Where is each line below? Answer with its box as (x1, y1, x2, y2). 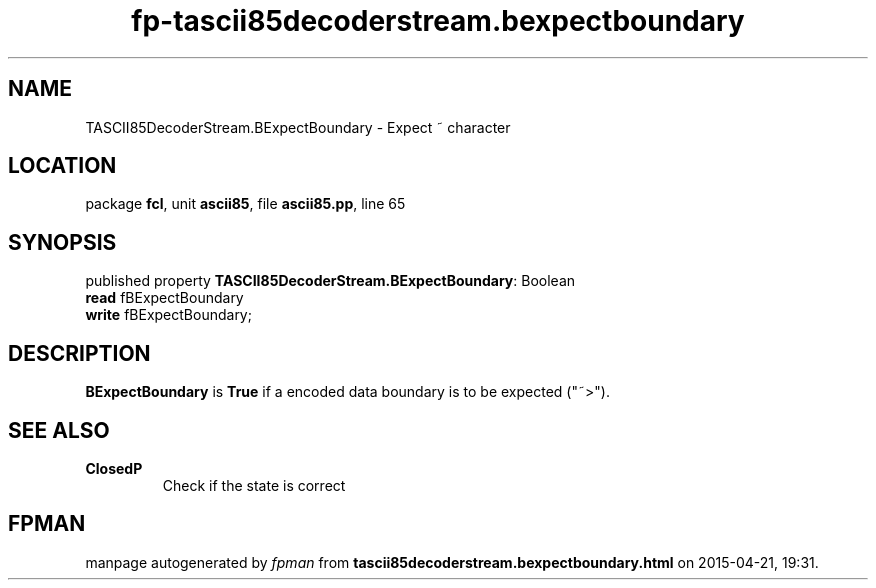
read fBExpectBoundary (85, 289, 244, 307)
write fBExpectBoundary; (85, 306, 252, 324)
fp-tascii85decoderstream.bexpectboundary (131, 4, 745, 38)
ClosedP (85, 459, 143, 477)
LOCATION (8, 153, 117, 179)
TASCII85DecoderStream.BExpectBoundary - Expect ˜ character (85, 118, 511, 136)
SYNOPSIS (8, 229, 117, 255)
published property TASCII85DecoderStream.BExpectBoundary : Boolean (85, 272, 576, 290)
